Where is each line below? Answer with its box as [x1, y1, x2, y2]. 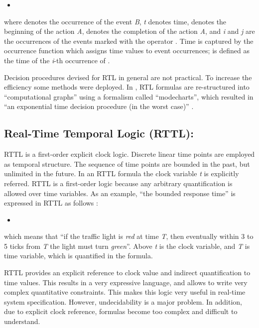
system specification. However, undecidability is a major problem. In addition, [4, 296, 243, 307]
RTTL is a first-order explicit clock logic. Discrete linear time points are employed [4, 149, 255, 159]
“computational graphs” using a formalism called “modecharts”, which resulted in [4, 91, 254, 102]
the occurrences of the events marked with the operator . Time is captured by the [4, 35, 254, 46]
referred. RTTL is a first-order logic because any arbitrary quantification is [4, 178, 233, 188]
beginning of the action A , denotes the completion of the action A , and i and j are [4, 26, 255, 36]
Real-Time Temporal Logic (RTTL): [4, 125, 194, 141]
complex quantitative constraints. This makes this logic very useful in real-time [4, 287, 246, 297]
